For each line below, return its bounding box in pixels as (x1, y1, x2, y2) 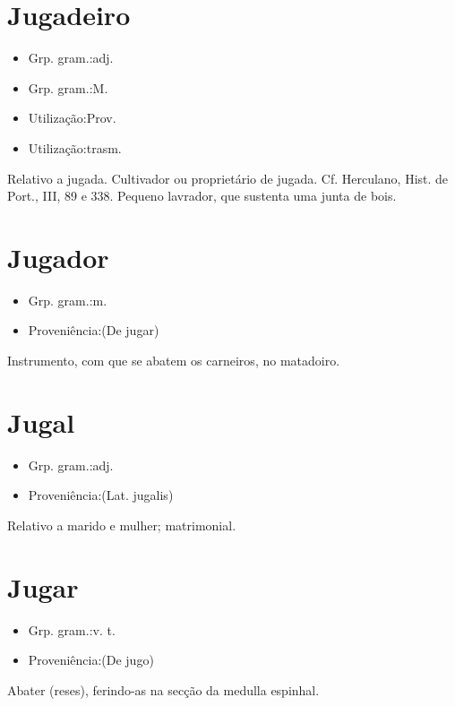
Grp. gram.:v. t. (28, 620, 116, 639)
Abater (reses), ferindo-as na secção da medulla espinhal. (7, 680, 320, 699)
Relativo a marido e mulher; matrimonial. (7, 515, 236, 534)
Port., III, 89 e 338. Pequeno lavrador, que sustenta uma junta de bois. (7, 186, 397, 205)
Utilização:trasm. (28, 138, 122, 157)
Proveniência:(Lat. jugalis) (28, 486, 174, 504)
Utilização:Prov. (28, 108, 116, 127)
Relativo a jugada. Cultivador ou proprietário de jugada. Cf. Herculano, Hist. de (7, 168, 449, 187)
